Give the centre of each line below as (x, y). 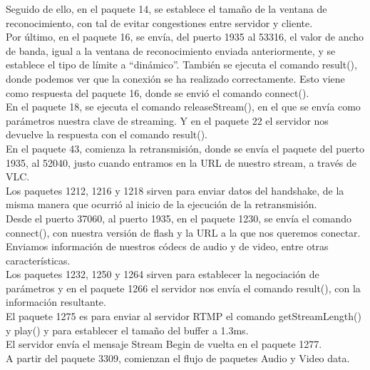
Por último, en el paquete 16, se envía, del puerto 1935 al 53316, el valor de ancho (185, 37)
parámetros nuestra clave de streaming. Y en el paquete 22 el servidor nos (167, 120)
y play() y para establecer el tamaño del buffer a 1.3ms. (127, 330)
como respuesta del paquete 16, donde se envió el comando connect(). (158, 92)
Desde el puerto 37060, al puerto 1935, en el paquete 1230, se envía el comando (179, 218)
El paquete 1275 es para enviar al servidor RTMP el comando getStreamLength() (184, 316)
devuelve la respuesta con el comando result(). (107, 134)
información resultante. (56, 302)
